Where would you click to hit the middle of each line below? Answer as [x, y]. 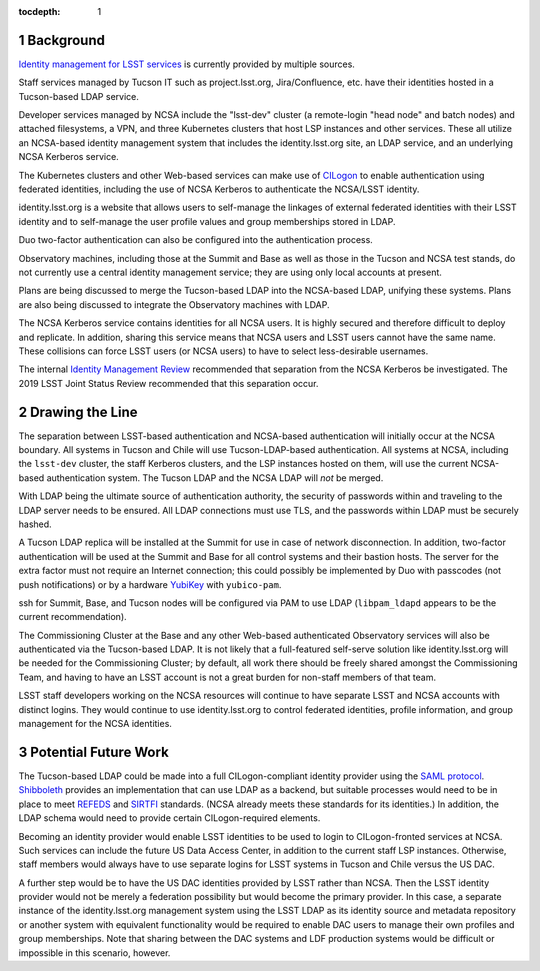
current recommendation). [72, 617]
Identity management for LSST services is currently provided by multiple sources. [186, 64]
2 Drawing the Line [78, 411]
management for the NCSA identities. [95, 724]
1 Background [61, 40]
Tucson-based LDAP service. [78, 96]
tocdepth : [39, 11]
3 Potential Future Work [93, 751]
